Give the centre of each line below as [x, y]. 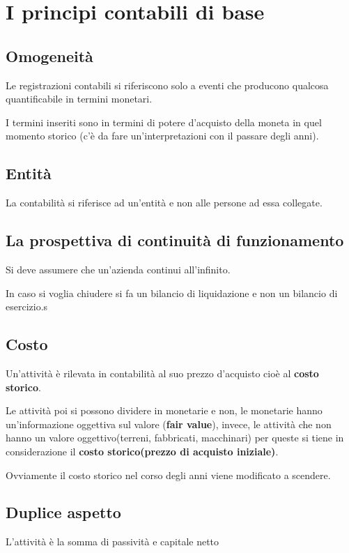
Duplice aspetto [63, 512]
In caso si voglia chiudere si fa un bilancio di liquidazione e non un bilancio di [172, 293]
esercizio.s [27, 306]
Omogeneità [49, 55]
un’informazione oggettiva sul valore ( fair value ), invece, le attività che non [169, 424]
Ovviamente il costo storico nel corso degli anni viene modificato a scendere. [168, 475]
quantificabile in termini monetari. [79, 99]
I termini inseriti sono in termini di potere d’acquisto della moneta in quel [164, 122]
